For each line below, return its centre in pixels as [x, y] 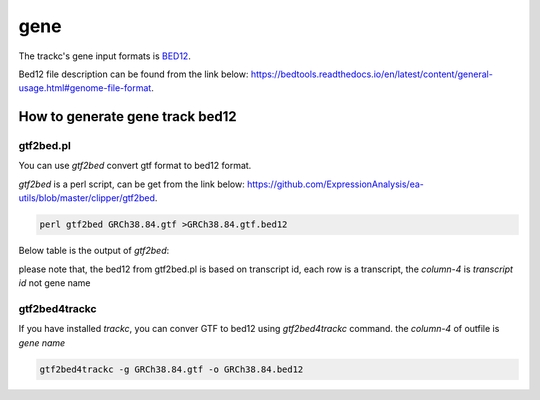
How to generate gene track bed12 [127, 116]
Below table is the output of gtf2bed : [94, 251]
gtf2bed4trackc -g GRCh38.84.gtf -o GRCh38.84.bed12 [171, 369]
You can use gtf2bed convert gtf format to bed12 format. [135, 166]
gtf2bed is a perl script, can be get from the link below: [131, 184]
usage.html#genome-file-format [85, 88]
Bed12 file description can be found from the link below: [133, 74]
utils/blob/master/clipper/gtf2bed [86, 198]
